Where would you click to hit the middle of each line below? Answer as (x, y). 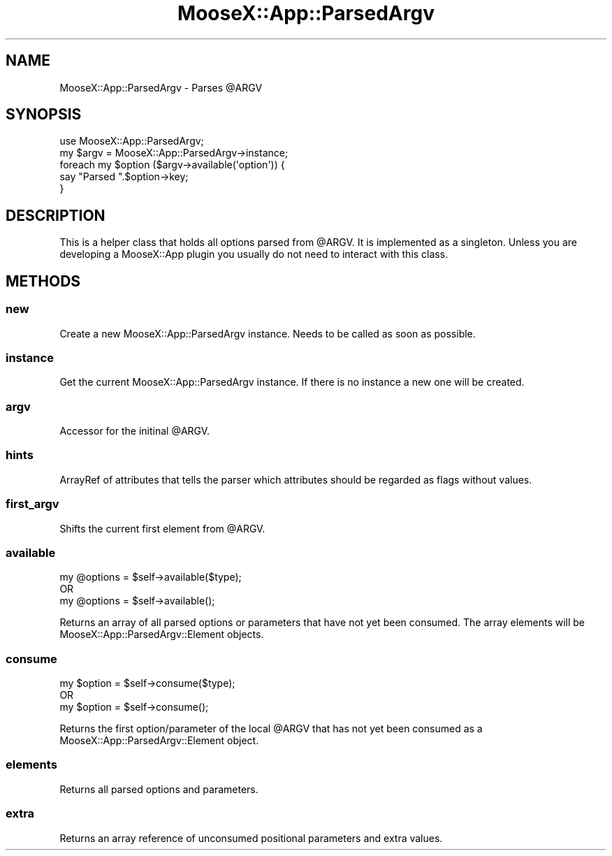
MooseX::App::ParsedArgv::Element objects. (162, 634)
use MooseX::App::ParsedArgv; (132, 141)
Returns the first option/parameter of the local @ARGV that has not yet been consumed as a (271, 728)
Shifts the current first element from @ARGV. (162, 528)
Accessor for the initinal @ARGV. (135, 431)
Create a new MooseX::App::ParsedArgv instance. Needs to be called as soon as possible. (268, 333)
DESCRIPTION (56, 215)
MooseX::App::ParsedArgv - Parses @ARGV (161, 87)
